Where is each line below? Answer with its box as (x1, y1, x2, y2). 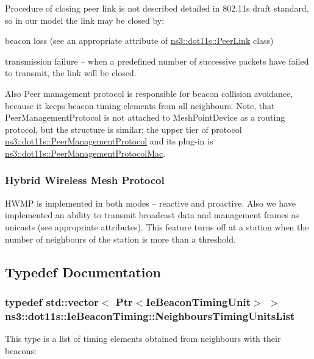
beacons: (5, 344, 37, 357)
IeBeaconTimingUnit (146, 294, 251, 309)
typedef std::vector (5, 294, 99, 309)
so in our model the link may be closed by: (5, 13, 165, 26)
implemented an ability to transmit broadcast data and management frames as (5, 208, 299, 221)
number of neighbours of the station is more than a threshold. (5, 232, 236, 245)
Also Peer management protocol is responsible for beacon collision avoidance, (5, 87, 293, 99)
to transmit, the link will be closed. (5, 66, 137, 79)
